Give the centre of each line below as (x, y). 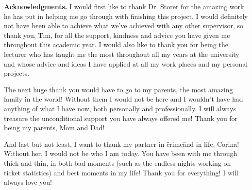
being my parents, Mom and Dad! (54, 128)
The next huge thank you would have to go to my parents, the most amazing (118, 89)
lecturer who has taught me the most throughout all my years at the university (122, 54)
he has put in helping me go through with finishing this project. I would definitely (126, 16)
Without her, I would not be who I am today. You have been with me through (121, 153)
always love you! (28, 182)
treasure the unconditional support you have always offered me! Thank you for (121, 118)
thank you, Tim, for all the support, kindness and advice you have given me (117, 35)
